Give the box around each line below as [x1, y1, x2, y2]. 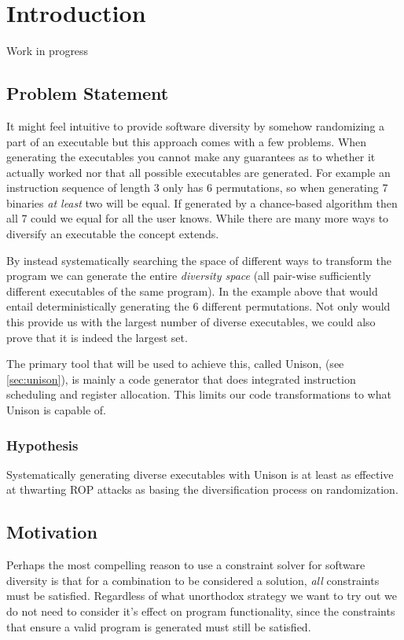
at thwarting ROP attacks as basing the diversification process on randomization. [6, 481, 398, 498]
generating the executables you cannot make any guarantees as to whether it [6, 149, 376, 165]
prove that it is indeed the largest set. [6, 329, 188, 345]
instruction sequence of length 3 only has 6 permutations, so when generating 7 [6, 179, 388, 196]
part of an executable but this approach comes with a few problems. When [6, 133, 367, 149]
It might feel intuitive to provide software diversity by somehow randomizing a [6, 117, 385, 134]
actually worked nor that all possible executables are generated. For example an [6, 164, 391, 180]
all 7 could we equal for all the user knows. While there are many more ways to [6, 210, 389, 226]
